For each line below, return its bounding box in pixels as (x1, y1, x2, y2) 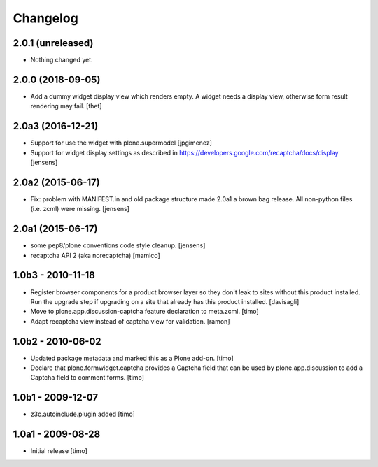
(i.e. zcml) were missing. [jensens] (30, 205, 129, 213)
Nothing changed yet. (30, 56, 94, 64)
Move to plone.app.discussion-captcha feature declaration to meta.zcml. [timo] (30, 308, 259, 316)
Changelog (13, 10, 78, 26)
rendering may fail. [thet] (30, 102, 102, 110)
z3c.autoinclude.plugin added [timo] (30, 410, 136, 419)
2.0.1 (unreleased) (13, 37, 94, 49)
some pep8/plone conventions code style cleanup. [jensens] (30, 241, 206, 250)
